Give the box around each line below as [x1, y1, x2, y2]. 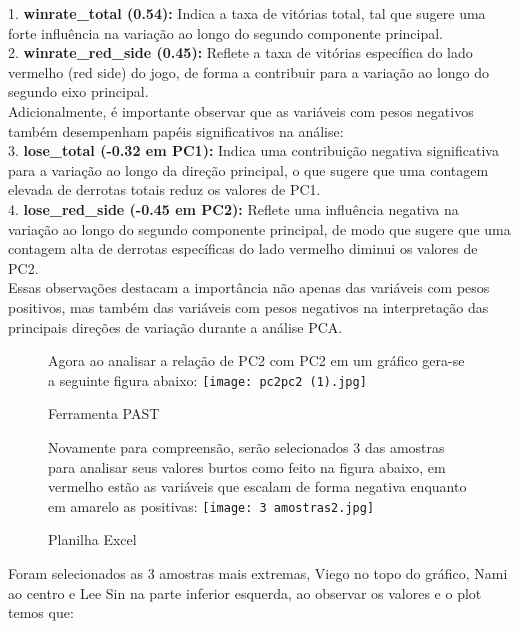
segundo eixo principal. [8, 81, 149, 102]
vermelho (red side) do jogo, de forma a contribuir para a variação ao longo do [8, 61, 490, 82]
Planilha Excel [48, 529, 137, 550]
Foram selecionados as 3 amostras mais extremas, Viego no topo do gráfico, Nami [8, 562, 508, 583]
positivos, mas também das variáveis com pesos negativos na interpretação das [8, 296, 489, 317]
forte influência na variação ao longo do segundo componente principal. [8, 22, 444, 43]
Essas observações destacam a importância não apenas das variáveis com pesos [8, 277, 490, 298]
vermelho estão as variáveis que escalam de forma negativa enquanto [48, 476, 467, 497]
